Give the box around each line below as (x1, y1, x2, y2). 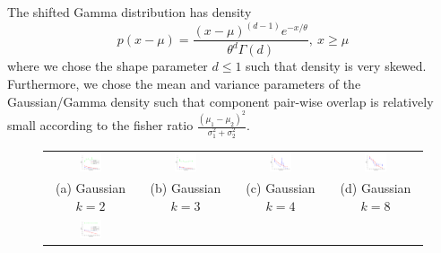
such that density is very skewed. (246, 57, 427, 75)
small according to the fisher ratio (7, 116, 194, 135)
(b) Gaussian (150, 179, 221, 197)
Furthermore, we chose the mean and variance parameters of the (7, 74, 361, 93)
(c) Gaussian (246, 179, 316, 197)
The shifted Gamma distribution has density (7, 3, 252, 21)
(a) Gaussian (55, 179, 126, 197)
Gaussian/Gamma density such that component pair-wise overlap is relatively (7, 92, 434, 110)
